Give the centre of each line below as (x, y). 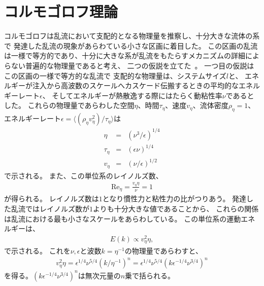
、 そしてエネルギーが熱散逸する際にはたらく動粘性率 (132, 95)
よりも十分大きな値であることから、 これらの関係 (176, 208)
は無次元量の (99, 275)
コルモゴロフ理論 (61, 11)
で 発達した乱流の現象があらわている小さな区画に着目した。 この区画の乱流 (131, 45)
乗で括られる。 (150, 275)
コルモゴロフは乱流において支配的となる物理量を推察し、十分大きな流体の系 (132, 36)
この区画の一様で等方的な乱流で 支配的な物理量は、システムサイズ (115, 75)
